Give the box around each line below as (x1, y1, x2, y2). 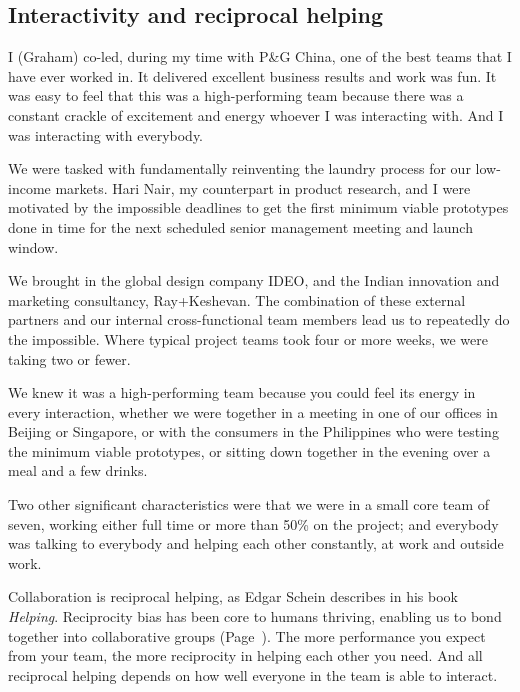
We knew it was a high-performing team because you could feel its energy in (8, 382, 476, 403)
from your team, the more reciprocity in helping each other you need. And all (8, 645, 483, 666)
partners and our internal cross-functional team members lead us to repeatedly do (8, 309, 510, 330)
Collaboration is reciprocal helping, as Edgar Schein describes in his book (8, 586, 458, 607)
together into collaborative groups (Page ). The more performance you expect (8, 625, 486, 646)
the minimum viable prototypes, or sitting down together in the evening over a (8, 440, 491, 461)
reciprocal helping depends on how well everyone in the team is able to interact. (8, 664, 498, 685)
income (8, 177, 51, 198)
